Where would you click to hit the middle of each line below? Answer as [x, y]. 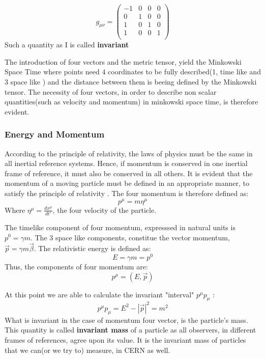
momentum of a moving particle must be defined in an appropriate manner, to [127, 183]
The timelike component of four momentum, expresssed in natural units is [120, 227]
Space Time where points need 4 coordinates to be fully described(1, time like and [133, 72]
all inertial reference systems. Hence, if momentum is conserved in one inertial [126, 163]
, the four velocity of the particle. [105, 210]
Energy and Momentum [55, 134]
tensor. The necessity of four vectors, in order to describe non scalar [111, 91]
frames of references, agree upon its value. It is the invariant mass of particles [125, 339]
